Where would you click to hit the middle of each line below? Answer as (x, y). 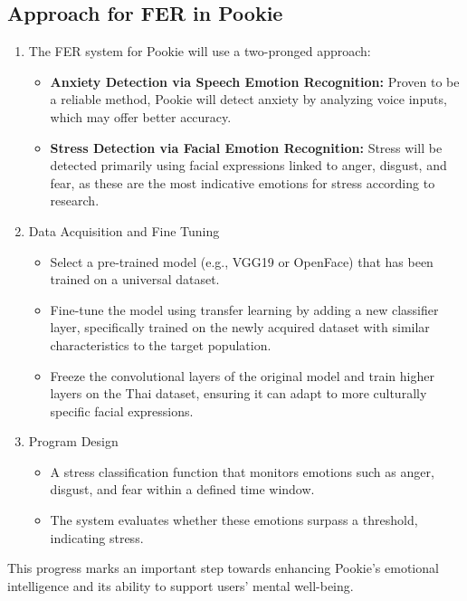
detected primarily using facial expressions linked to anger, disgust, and (248, 165)
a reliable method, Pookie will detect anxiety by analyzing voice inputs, (248, 99)
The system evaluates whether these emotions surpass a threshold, (234, 520)
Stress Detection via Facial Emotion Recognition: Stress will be (246, 147)
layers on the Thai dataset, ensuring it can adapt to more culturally (238, 393)
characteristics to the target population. (161, 344)
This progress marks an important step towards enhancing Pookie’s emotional (223, 568)
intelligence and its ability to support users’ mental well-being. (181, 585)
